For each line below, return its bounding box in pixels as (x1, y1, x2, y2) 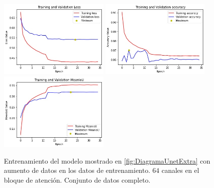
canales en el (161, 165, 199, 175)
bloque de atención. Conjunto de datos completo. (4, 175, 151, 185)
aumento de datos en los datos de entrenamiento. (4, 165, 151, 175)
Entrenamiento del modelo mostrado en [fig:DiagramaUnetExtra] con (4, 155, 211, 166)
